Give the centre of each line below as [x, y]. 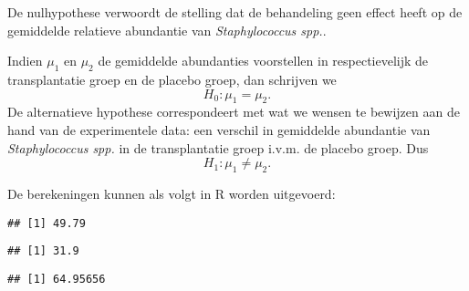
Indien [25, 61]
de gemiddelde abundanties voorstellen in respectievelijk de [263, 61]
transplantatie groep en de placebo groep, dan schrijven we [172, 79]
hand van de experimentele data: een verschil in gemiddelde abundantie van [219, 129]
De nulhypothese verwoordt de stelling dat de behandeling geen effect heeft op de [235, 12]
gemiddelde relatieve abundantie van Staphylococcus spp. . [167, 30]
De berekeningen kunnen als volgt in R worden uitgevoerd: [172, 193]
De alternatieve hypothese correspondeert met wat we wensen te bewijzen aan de [234, 112]
